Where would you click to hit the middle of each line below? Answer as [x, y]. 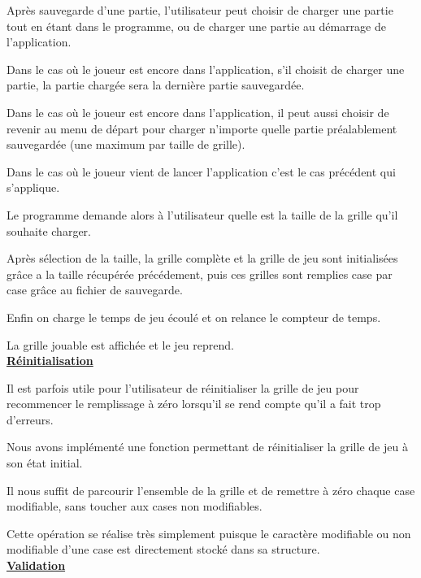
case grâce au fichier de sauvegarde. [95, 290]
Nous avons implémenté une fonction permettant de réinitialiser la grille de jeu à [207, 447]
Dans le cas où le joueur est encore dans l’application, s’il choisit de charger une [206, 69]
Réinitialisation [50, 361]
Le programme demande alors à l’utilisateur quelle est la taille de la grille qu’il [202, 214]
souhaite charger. [49, 230]
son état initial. [45, 463]
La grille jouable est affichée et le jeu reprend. [120, 344]
